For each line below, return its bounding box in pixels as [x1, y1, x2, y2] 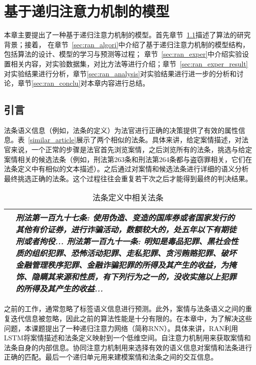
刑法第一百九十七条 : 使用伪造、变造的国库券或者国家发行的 [16, 212, 235, 224]
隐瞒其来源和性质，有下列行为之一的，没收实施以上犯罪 [32, 271, 237, 283]
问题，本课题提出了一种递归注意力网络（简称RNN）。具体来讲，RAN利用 [4, 323, 238, 333]
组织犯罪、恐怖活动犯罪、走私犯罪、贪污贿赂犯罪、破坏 [32, 247, 237, 259]
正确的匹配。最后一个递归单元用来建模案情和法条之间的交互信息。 [4, 352, 218, 362]
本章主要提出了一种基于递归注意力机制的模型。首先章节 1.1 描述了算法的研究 [4, 30, 251, 40]
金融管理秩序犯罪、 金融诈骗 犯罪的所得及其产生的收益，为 [16, 259, 229, 271]
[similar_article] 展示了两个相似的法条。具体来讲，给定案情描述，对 [28, 134, 242, 145]
